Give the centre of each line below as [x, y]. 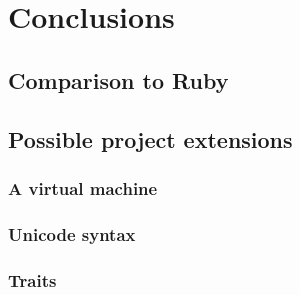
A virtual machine [83, 187]
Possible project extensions [150, 138]
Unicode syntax [72, 233]
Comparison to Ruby [118, 79]
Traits [32, 279]
